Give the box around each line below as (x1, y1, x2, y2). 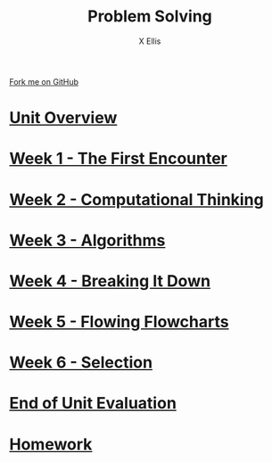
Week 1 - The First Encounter (9, 149, 227, 169)
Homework (9, 434, 93, 454)
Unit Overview (9, 108, 118, 128)
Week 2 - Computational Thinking (9, 189, 265, 210)
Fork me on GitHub (9, 76, 78, 87)
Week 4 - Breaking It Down (9, 270, 211, 291)
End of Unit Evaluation (9, 393, 177, 414)
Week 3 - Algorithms (9, 230, 166, 251)
